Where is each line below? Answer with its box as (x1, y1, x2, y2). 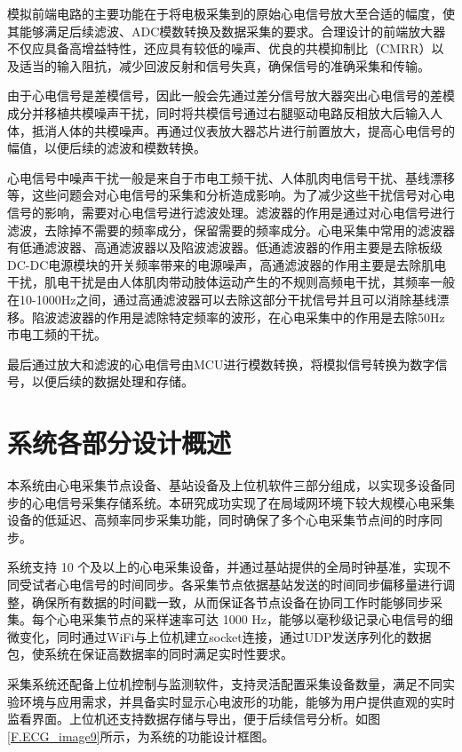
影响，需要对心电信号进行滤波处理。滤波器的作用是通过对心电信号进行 (44, 202, 455, 221)
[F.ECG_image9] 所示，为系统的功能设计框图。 (7, 726, 275, 745)
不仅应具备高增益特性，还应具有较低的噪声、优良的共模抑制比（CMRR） (7, 39, 432, 58)
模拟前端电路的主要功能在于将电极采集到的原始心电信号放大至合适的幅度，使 (7, 4, 455, 22)
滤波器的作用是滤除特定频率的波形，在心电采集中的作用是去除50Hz (56, 307, 445, 326)
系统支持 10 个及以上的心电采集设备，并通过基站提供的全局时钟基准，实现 (7, 558, 439, 576)
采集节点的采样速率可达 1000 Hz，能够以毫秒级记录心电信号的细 (81, 610, 454, 629)
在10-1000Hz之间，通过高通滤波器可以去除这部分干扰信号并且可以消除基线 (7, 289, 437, 308)
